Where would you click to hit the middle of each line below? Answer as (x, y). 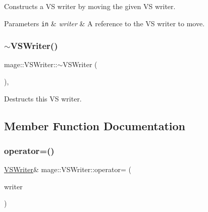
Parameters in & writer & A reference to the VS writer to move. (105, 23)
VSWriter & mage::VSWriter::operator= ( (68, 169)
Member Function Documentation (95, 125)
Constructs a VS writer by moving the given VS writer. (90, 6)
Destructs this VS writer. (43, 98)
